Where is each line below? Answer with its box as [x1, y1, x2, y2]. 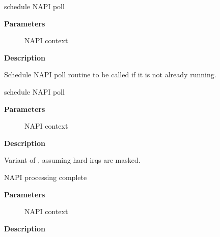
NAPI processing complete [4, 171, 87, 182]
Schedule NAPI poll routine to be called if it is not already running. [4, 69, 216, 80]
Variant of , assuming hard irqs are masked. [4, 155, 141, 165]
